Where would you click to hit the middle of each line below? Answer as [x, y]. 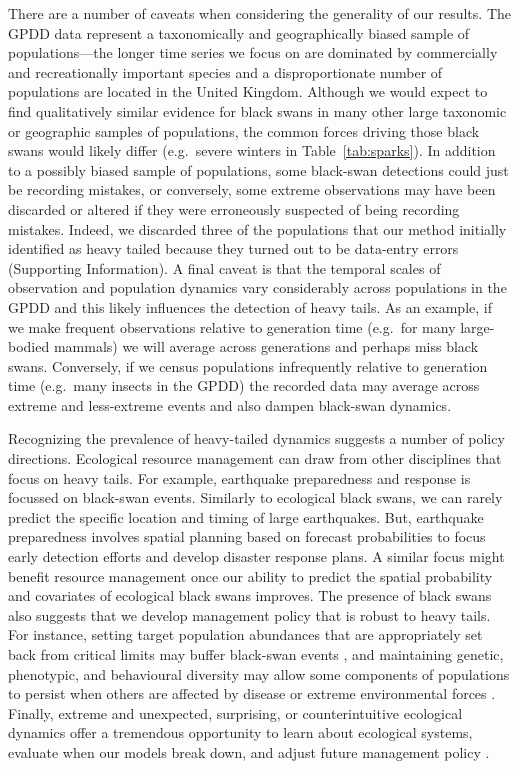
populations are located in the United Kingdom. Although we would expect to [248, 91]
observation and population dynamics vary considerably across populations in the [257, 287]
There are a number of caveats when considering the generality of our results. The [259, 13]
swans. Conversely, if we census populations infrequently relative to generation [248, 365]
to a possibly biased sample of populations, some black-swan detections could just [258, 169]
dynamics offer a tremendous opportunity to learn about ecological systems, [240, 732]
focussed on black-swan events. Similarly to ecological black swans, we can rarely [255, 497]
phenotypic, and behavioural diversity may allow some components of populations [259, 673]
